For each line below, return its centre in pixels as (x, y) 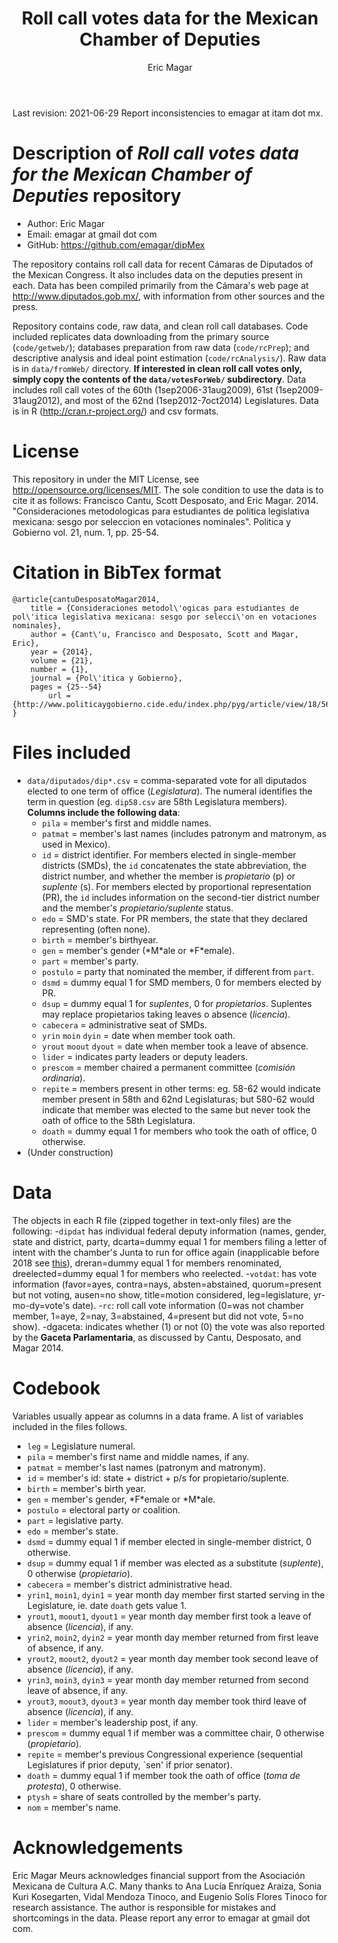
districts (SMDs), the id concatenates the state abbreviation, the (174, 865)
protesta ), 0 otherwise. (74, 1786)
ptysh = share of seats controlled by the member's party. (144, 1796)
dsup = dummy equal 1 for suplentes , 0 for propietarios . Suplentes (176, 1003)
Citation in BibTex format (117, 573)
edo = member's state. (72, 1531)
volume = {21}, (62, 660)
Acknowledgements (98, 1847)
